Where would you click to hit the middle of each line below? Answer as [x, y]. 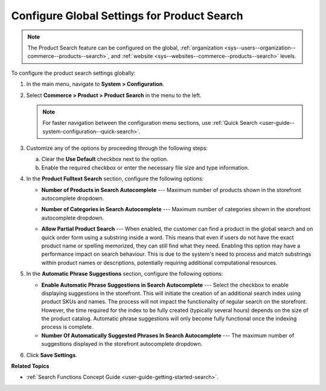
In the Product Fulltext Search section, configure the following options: [115, 179]
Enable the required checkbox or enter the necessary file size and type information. [145, 167]
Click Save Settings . [52, 355]
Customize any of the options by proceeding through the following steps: [117, 148]
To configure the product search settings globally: [73, 73]
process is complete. [67, 327]
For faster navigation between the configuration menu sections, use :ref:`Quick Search [150, 123]
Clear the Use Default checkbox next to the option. [105, 159]
